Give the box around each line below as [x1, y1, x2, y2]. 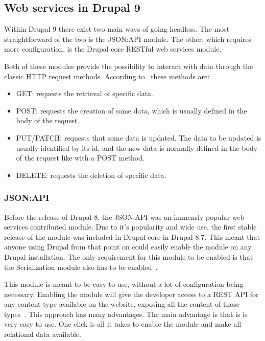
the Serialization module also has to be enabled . [4, 261, 158, 272]
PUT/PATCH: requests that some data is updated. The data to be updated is [16, 132, 261, 143]
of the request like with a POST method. [16, 152, 144, 163]
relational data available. [4, 329, 81, 339]
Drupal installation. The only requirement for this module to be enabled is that [4, 251, 253, 262]
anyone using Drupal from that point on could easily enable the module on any [4, 241, 252, 252]
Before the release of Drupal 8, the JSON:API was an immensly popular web [4, 211, 245, 222]
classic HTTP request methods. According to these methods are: [4, 71, 210, 81]
